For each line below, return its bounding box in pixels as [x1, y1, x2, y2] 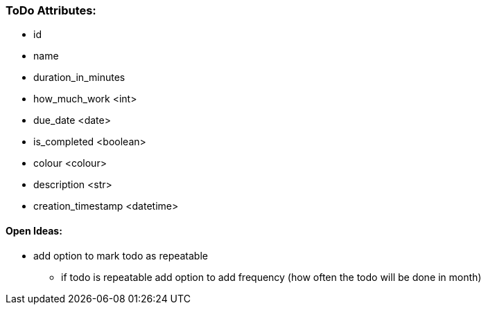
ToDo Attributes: [6, 3, 96, 17]
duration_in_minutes [33, 71, 125, 84]
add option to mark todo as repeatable [33, 249, 208, 262]
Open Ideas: [6, 224, 62, 237]
